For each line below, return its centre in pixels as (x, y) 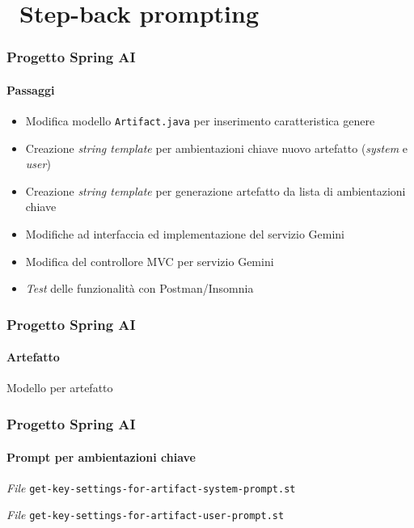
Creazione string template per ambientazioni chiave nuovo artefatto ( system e (217, 148)
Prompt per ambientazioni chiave (101, 456)
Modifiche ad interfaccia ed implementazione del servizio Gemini (185, 234)
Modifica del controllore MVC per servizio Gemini (150, 261)
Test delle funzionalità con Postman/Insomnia (139, 288)
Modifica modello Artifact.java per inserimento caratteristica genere (200, 121)
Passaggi (31, 89)
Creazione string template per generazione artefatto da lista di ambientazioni (215, 190)
